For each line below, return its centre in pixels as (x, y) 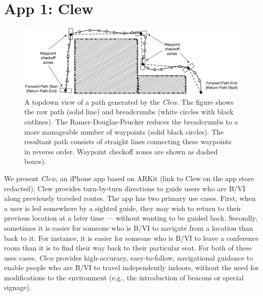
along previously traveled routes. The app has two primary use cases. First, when (130, 198)
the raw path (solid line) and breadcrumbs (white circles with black (129, 112)
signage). (18, 287)
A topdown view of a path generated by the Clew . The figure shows (129, 101)
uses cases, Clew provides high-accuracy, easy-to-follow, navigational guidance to (129, 257)
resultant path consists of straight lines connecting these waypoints (128, 141)
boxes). (35, 161)
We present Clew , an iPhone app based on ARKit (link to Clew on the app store (129, 178)
